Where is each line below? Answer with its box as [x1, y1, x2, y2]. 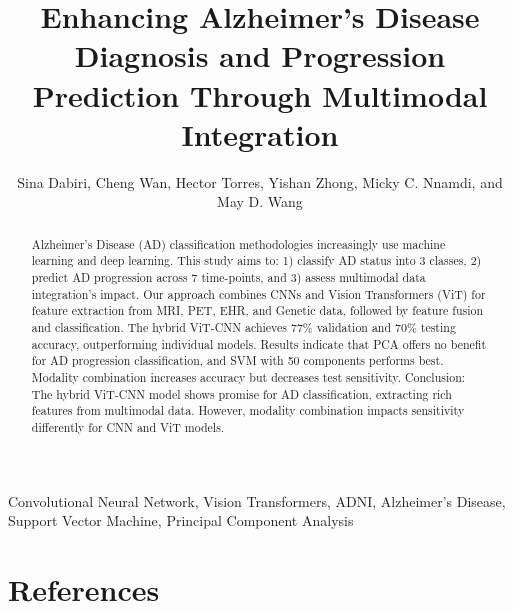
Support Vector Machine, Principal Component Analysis [8, 510, 354, 531]
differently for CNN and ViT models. [31, 418, 225, 435]
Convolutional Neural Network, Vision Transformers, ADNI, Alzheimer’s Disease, [8, 490, 506, 511]
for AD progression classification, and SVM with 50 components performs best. [31, 352, 444, 369]
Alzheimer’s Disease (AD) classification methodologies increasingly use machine [31, 235, 446, 252]
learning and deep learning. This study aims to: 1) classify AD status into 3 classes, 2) [31, 252, 482, 269]
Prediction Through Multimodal [32, 74, 488, 115]
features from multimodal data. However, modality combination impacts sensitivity [31, 402, 465, 419]
